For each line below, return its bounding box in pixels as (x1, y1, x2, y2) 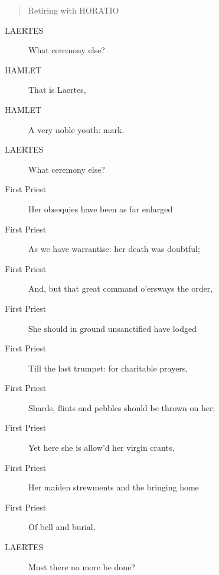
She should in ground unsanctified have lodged (28, 322, 197, 334)
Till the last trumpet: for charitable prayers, (28, 361, 188, 374)
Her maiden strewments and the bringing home (28, 481, 199, 493)
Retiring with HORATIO (28, 4, 119, 16)
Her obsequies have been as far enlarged (28, 202, 173, 215)
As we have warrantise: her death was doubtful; (28, 243, 200, 255)
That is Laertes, (28, 83, 86, 96)
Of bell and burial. (28, 521, 96, 533)
